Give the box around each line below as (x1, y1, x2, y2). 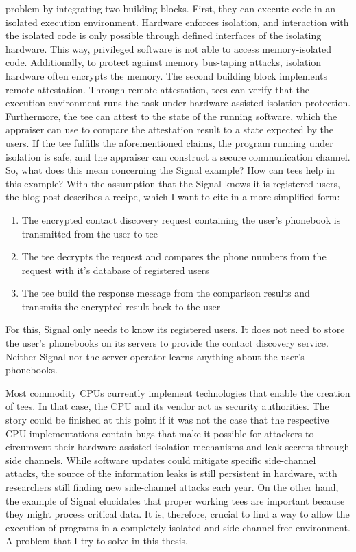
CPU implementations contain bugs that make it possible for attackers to (5, 426, 314, 440)
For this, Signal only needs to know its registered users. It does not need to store (5, 322, 345, 336)
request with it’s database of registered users (21, 262, 209, 277)
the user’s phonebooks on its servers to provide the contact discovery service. (5, 336, 329, 350)
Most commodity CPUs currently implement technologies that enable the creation (5, 385, 351, 400)
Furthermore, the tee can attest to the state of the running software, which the (5, 108, 337, 123)
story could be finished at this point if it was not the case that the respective (5, 413, 329, 427)
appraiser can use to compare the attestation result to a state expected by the (5, 122, 334, 137)
